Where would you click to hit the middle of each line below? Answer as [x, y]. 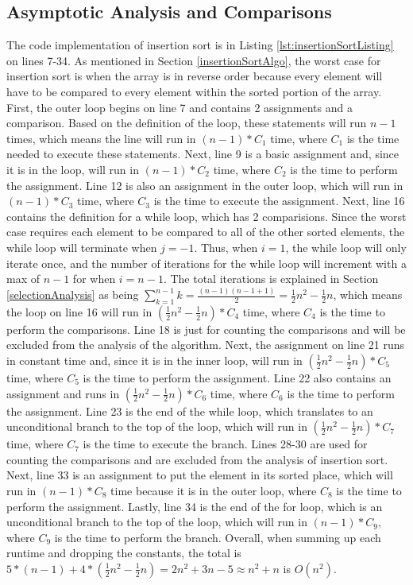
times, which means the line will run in [101, 138]
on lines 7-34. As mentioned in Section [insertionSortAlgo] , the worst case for [194, 60]
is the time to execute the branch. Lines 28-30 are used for [225, 444]
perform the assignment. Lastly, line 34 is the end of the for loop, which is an [195, 506]
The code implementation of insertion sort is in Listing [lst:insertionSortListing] [200, 45]
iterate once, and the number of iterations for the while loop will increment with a [206, 263]
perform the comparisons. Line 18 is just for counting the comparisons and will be [206, 329]
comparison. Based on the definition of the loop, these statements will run [187, 123]
